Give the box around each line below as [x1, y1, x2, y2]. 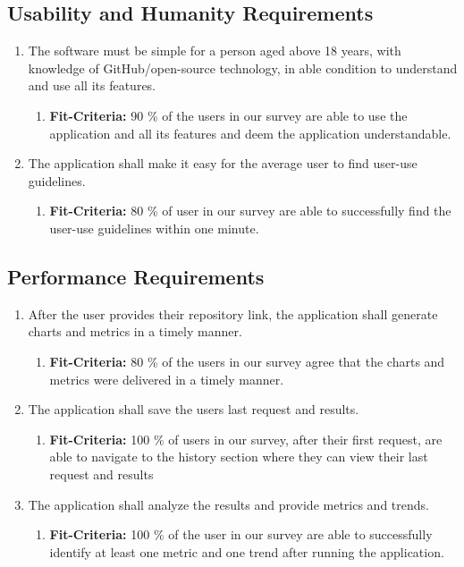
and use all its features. [28, 76, 156, 95]
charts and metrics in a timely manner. [28, 322, 242, 341]
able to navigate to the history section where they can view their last [49, 447, 428, 466]
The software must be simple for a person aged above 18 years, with [28, 41, 401, 60]
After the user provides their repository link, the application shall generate [28, 304, 438, 323]
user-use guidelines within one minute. [49, 218, 259, 237]
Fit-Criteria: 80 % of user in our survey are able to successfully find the [49, 201, 451, 220]
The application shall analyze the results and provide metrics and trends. [28, 495, 429, 513]
